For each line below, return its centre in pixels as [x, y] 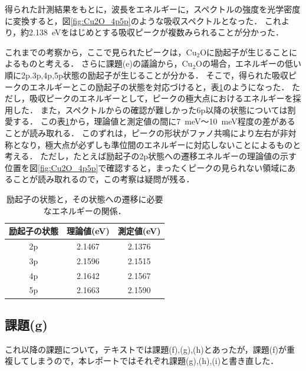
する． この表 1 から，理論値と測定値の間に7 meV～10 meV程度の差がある [154, 121]
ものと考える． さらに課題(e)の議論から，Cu [107, 63]
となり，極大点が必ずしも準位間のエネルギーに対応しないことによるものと [157, 144]
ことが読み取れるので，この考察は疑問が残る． [103, 179]
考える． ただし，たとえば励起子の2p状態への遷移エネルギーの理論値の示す [151, 156]
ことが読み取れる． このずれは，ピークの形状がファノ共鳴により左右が [142, 132]
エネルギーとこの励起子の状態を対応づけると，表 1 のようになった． [159, 86]
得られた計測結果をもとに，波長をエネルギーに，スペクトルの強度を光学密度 [153, 9]
